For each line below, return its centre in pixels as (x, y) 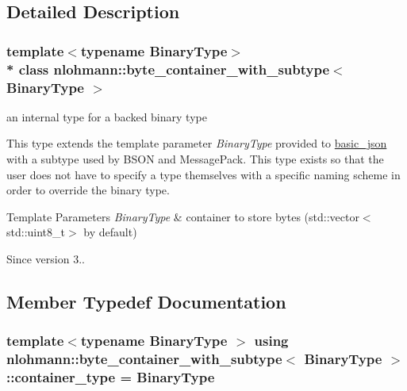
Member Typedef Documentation (146, 301)
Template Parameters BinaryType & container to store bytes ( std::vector (183, 216)
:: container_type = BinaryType (111, 377)
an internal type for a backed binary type (107, 116)
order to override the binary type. (88, 190)
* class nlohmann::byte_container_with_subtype (168, 69)
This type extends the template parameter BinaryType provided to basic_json (197, 143)
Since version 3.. (46, 259)
